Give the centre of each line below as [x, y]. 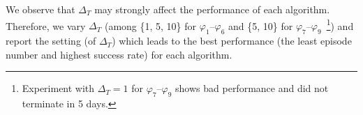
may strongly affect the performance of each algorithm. [212, 9]
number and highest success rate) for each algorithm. [119, 54]
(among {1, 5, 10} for [150, 25]
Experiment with [58, 88]
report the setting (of [51, 41]
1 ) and [340, 24]
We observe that [40, 9]
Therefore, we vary [46, 25]
